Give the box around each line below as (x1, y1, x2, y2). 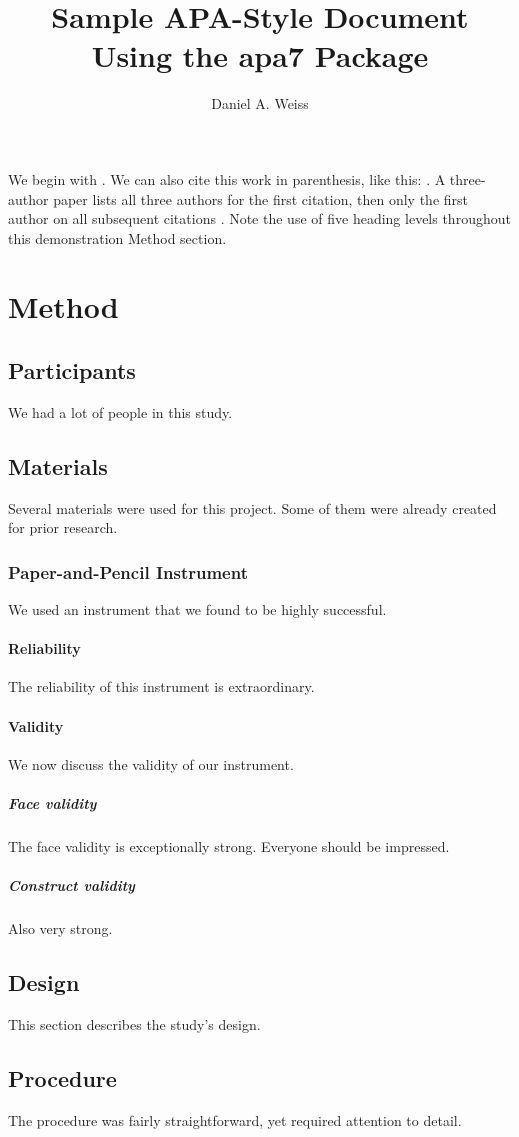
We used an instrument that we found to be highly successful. (8, 599, 387, 620)
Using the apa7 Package (91, 35, 429, 76)
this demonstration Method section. (8, 227, 227, 248)
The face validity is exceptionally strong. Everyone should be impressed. (8, 836, 450, 856)
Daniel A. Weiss (211, 93, 309, 114)
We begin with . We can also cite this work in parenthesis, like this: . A (8, 168, 446, 189)
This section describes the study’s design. (8, 1013, 261, 1034)
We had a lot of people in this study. (8, 401, 233, 422)
